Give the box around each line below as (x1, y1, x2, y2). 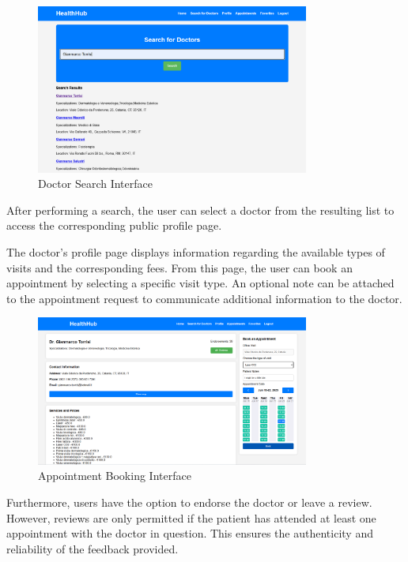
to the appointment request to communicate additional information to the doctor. (6, 290, 402, 306)
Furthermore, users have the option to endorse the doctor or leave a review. (6, 494, 372, 511)
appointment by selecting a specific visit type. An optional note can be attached (6, 275, 395, 291)
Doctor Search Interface (38, 175, 153, 192)
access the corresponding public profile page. (6, 217, 222, 234)
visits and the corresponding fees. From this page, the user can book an (6, 259, 353, 275)
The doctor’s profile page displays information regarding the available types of (6, 244, 385, 260)
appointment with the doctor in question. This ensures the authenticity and (6, 525, 373, 541)
